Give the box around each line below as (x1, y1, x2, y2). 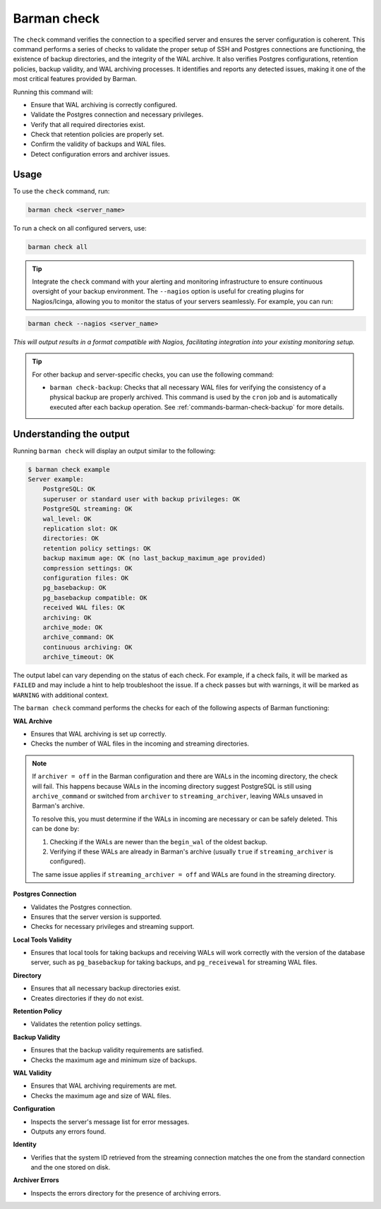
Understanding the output (13, 427, 130, 440)
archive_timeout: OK (42, 653, 114, 661)
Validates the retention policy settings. (30, 1020, 143, 1028)
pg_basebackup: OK (42, 584, 107, 592)
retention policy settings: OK (42, 544, 151, 552)
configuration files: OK (42, 573, 129, 582)
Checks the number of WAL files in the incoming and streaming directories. (30, 739, 250, 748)
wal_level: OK (42, 515, 92, 523)
